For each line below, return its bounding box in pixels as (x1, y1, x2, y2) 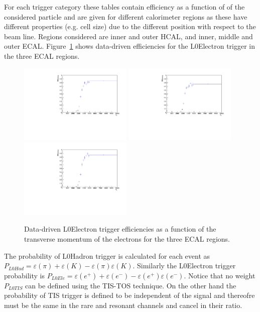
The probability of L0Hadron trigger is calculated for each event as (4, 250, 210, 261)
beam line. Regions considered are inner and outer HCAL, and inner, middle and (4, 31, 253, 41)
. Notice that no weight (184, 270, 255, 280)
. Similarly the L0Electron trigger (133, 260, 236, 271)
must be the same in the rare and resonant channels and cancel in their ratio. (4, 299, 242, 310)
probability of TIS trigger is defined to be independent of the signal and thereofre (4, 290, 255, 300)
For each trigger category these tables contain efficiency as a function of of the (4, 2, 245, 12)
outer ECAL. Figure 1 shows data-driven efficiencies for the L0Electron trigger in (4, 41, 255, 51)
